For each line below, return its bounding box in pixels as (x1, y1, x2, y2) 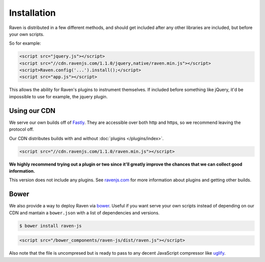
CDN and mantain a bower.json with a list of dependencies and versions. (9, 209, 159, 216)
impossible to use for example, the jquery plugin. (9, 93, 108, 99)
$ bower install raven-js (19, 223, 82, 229)
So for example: (9, 40, 41, 46)
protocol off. (9, 126, 34, 132)
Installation (9, 7, 56, 18)
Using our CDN (9, 106, 56, 115)
